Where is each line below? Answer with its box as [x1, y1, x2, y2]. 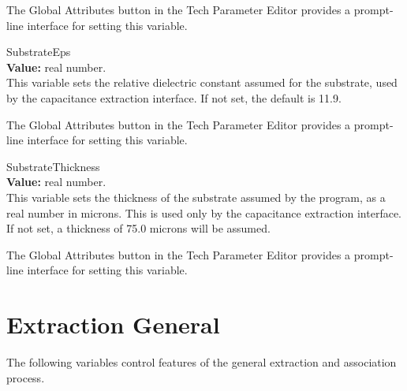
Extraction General [6, 308, 220, 341]
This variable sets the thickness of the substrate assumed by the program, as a [6, 188, 386, 205]
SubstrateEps [6, 43, 71, 60]
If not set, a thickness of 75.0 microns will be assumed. [6, 220, 271, 236]
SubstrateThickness [6, 158, 100, 174]
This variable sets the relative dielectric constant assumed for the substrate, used [6, 74, 398, 91]
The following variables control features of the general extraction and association [6, 354, 397, 371]
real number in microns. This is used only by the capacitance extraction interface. [6, 204, 401, 221]
